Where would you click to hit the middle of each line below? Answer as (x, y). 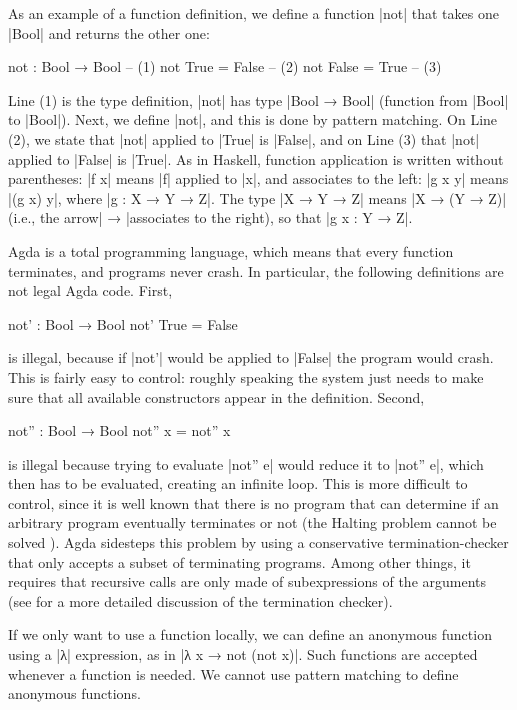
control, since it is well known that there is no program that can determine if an (253, 502)
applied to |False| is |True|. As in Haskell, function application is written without (256, 158)
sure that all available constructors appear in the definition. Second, (216, 396)
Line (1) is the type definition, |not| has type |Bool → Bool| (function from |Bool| (258, 99)
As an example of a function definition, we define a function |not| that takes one (253, 13)
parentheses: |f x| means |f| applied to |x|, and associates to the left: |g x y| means (258, 178)
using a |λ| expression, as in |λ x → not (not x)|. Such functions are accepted (243, 654)
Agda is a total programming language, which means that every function (231, 250)
